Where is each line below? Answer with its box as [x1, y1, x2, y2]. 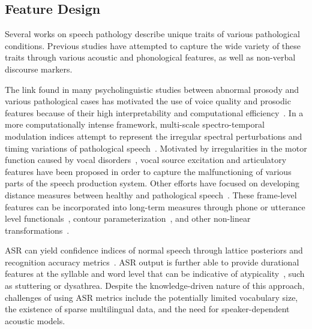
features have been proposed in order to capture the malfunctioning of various [5, 165, 292, 177]
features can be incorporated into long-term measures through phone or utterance [5, 200, 305, 213]
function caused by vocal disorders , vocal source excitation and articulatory [5, 153, 287, 166]
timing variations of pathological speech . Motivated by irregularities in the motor [5, 141, 307, 154]
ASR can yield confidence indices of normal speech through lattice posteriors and [5, 244, 303, 256]
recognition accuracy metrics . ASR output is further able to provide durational [5, 255, 299, 268]
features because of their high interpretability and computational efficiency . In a [5, 106, 304, 119]
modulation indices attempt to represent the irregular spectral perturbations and [5, 129, 302, 142]
